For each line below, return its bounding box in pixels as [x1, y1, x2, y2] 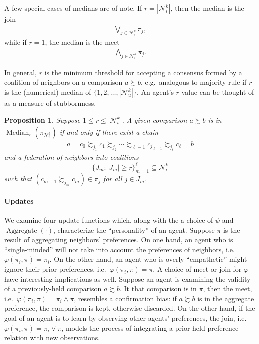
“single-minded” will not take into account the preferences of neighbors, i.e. [4, 244, 235, 254]
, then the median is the [170, 3, 244, 13]
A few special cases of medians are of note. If [4, 3, 142, 13]
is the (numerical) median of [4, 87, 91, 97]
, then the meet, [203, 283, 252, 294]
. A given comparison [122, 114, 187, 125]
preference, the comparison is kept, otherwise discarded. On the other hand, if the [4, 303, 255, 313]
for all [103, 173, 122, 184]
